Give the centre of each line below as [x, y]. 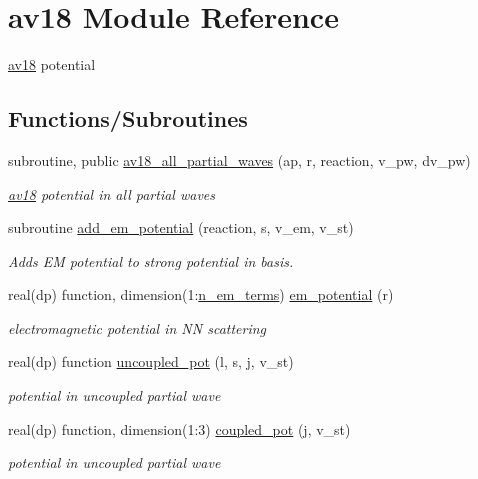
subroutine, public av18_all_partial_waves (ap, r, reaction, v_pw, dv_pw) [239, 159]
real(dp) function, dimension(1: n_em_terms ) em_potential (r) [201, 294]
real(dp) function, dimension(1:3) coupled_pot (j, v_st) [179, 428]
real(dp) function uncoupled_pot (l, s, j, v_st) [151, 361]
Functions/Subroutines [128, 118]
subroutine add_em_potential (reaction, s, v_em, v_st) [181, 227]
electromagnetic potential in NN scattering [137, 327]
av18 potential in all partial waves [112, 193]
